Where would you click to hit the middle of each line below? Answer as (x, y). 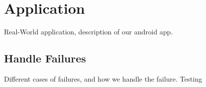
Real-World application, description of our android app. (88, 32)
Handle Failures (45, 58)
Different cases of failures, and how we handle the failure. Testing (103, 78)
